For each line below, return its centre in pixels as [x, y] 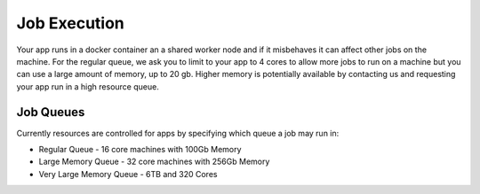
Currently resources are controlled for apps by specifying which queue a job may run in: [178, 133]
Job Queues [51, 112]
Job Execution [70, 23]
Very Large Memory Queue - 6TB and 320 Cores [128, 174]
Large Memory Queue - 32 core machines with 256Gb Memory [154, 162]
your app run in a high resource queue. [88, 86]
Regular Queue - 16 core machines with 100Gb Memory [140, 150]
